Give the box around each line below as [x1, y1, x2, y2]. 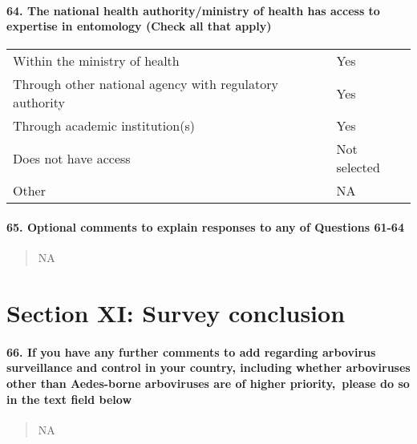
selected [336, 158, 380, 177]
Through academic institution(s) [13, 116, 195, 135]
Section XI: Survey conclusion [6, 296, 346, 329]
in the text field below [6, 390, 132, 407]
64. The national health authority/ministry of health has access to [6, 2, 380, 18]
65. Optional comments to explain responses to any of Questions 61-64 [6, 218, 404, 235]
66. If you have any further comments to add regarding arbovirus [6, 343, 376, 360]
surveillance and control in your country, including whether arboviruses [6, 359, 411, 376]
